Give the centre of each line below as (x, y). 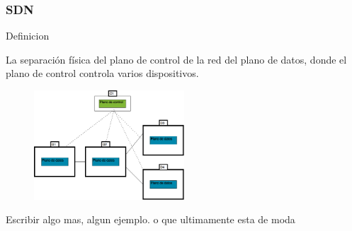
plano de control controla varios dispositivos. (102, 73)
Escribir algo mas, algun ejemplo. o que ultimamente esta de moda (151, 219)
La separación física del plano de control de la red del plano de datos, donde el (176, 59)
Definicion (28, 36)
